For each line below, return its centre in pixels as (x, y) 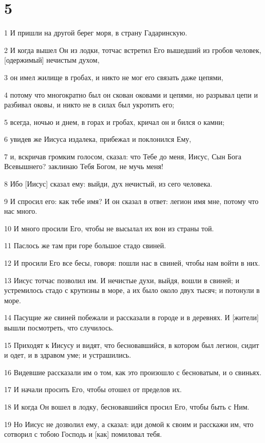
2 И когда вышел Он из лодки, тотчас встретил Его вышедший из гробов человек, (133, 50)
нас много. (21, 211)
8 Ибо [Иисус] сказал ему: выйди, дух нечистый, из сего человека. (108, 184)
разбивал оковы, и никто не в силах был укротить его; (89, 105)
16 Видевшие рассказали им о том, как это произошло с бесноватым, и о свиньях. (133, 372)
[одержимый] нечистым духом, (52, 60)
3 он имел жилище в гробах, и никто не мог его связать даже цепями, (114, 77)
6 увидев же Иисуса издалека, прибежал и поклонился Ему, (98, 139)
